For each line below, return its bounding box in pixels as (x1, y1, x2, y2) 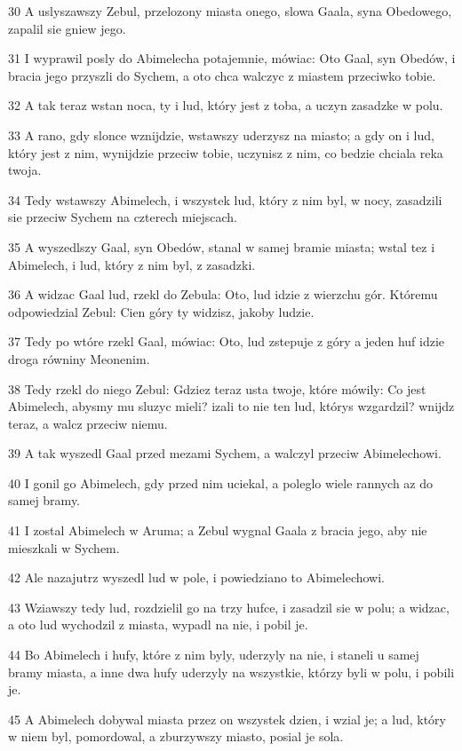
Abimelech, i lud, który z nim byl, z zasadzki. (8, 255, 256, 273)
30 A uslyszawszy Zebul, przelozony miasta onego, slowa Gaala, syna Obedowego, (8, 2, 452, 20)
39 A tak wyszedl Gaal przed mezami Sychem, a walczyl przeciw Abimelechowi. (8, 444, 442, 462)
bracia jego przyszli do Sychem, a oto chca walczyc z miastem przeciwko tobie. (8, 66, 436, 84)
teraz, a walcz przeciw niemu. (8, 414, 168, 432)
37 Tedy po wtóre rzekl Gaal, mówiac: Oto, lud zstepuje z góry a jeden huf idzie (8, 332, 445, 351)
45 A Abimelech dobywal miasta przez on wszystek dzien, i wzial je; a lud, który (8, 709, 446, 728)
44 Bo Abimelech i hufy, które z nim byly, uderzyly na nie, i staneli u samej (8, 645, 419, 664)
